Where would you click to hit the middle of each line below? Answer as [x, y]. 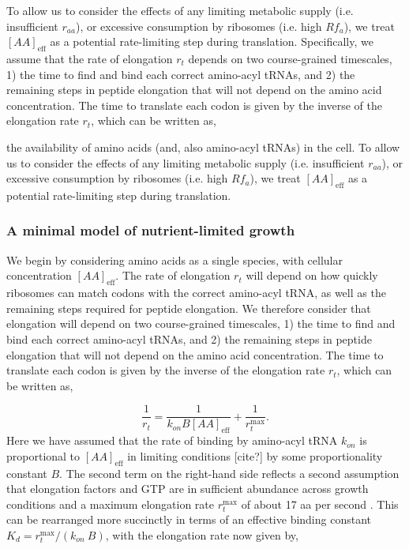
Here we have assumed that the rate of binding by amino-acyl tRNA [172, 440]
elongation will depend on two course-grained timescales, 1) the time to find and [201, 323]
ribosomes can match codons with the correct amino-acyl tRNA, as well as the [196, 293]
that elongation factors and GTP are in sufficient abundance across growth [188, 489]
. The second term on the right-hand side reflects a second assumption [229, 473]
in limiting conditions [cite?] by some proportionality [255, 455]
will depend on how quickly [312, 275]
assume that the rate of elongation [90, 58]
